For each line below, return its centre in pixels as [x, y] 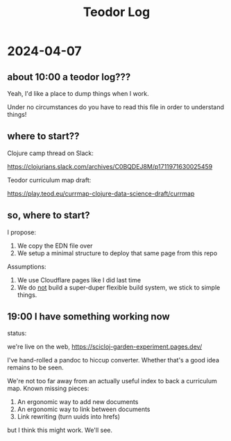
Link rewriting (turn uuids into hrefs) [68, 417]
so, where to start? [49, 215]
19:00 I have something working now [88, 317]
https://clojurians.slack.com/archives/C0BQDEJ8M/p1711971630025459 [110, 166]
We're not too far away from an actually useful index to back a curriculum [112, 381]
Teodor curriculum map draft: [49, 180]
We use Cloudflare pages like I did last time [79, 280]
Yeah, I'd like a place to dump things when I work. [78, 94]
